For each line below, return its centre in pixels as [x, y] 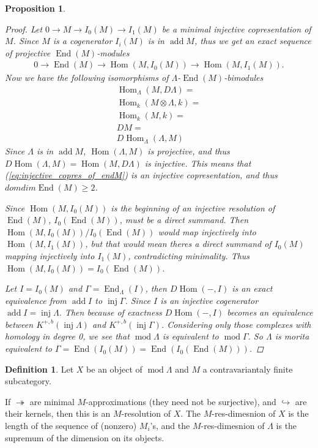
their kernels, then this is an [58, 413]
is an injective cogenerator [209, 300]
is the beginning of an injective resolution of [193, 207]
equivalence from [36, 300]
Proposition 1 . [35, 8]
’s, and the [170, 426]
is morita [292, 336]
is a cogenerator [83, 41]
